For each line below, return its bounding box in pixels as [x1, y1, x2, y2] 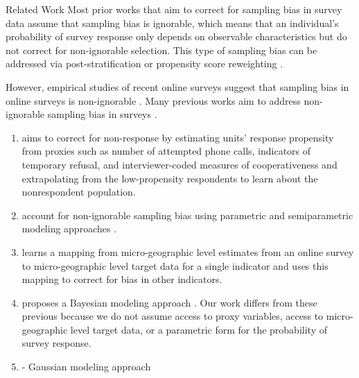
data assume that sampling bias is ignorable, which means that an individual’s [6, 15, 339, 30]
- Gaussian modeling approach [21, 359, 151, 374]
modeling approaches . [21, 221, 117, 236]
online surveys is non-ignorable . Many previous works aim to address [6, 93, 301, 108]
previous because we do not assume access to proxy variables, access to [21, 309, 324, 323]
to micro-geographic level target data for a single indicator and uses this [21, 258, 329, 273]
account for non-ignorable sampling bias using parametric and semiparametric [21, 207, 353, 222]
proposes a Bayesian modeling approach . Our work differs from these [21, 295, 317, 309]
